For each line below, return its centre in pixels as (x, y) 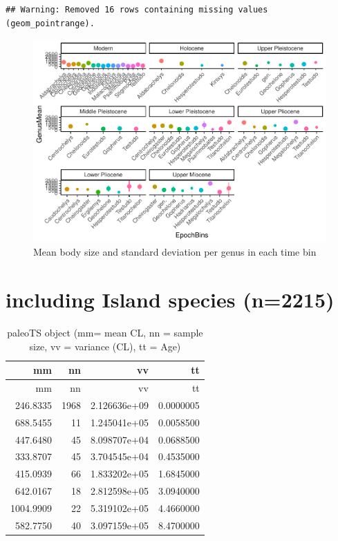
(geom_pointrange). (50, 23)
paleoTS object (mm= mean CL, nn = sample (105, 333)
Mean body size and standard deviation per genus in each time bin (175, 252)
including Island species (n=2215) (170, 300)
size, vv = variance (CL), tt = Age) (105, 346)
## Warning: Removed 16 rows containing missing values (137, 10)
